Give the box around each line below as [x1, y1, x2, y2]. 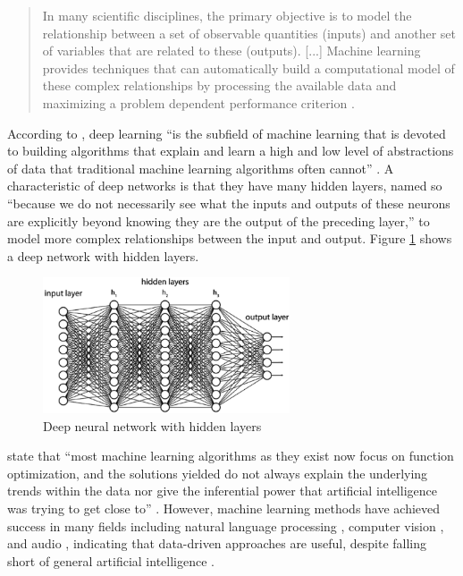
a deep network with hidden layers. [7, 246, 199, 265]
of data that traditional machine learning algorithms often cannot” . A [7, 158, 394, 177]
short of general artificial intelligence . [7, 551, 215, 570]
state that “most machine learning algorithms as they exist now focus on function [7, 446, 454, 465]
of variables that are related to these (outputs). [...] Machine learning [42, 41, 421, 60]
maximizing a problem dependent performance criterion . [42, 93, 355, 112]
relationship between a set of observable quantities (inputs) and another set [42, 23, 456, 42]
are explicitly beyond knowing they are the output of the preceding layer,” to [7, 211, 430, 230]
